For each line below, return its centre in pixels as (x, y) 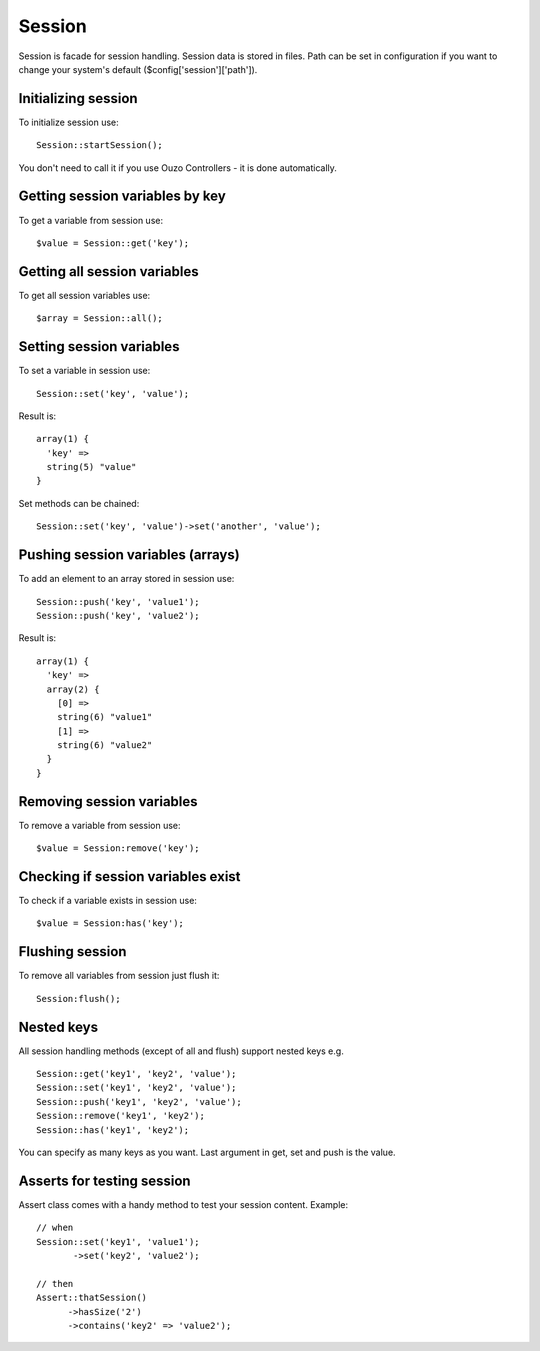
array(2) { (73, 689)
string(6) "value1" (104, 717)
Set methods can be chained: (79, 503)
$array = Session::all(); (100, 318)
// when (55, 1228)
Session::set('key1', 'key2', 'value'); (136, 1088)
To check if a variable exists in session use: (107, 901)
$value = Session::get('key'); (113, 243)
